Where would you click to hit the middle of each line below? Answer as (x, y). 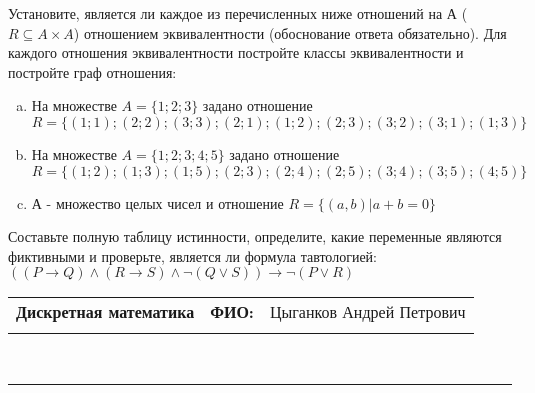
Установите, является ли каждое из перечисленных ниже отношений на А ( (238, 13)
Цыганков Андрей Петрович (367, 312)
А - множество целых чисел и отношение (157, 202)
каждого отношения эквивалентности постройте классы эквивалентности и (236, 52)
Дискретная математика (105, 312)
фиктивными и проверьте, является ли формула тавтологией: (192, 255)
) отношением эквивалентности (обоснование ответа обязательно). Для (290, 32)
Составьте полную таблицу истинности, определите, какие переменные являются (255, 236)
